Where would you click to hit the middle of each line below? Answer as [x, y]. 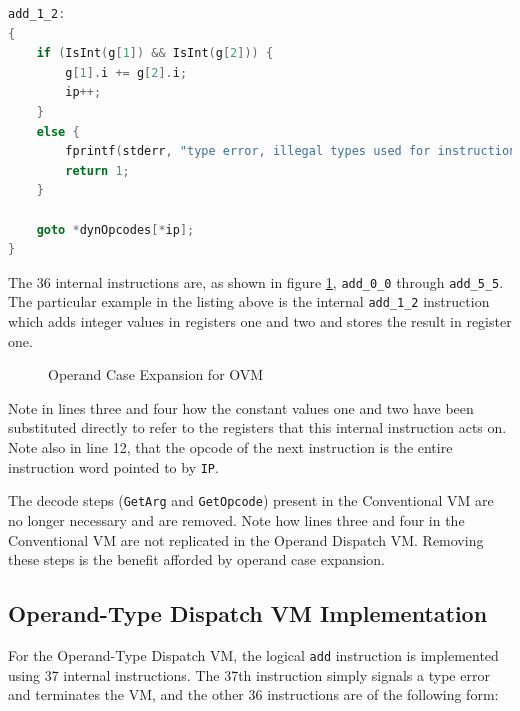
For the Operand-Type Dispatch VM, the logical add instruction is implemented [253, 654]
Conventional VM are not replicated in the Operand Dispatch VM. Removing [246, 539]
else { [58, 131]
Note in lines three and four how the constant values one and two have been [241, 407]
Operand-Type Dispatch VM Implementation [248, 613]
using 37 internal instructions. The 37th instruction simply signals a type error [249, 674]
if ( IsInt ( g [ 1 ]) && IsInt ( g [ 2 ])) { [155, 53]
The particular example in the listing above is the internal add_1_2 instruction [249, 301]
